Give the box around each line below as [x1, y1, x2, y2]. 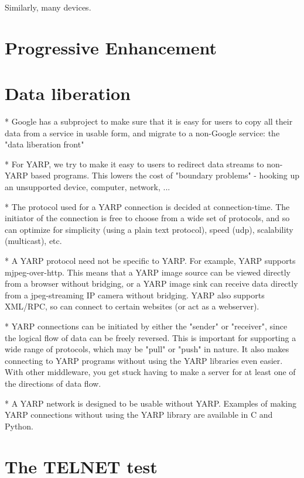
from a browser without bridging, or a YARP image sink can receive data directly [5, 277, 298, 290]
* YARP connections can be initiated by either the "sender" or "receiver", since [5, 320, 288, 332]
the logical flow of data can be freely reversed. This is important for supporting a [5, 331, 296, 343]
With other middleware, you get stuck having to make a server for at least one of [5, 366, 296, 378]
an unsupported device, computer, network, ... [5, 181, 170, 193]
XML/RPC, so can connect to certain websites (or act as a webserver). [5, 300, 259, 312]
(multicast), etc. [5, 235, 62, 247]
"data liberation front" [5, 138, 84, 150]
